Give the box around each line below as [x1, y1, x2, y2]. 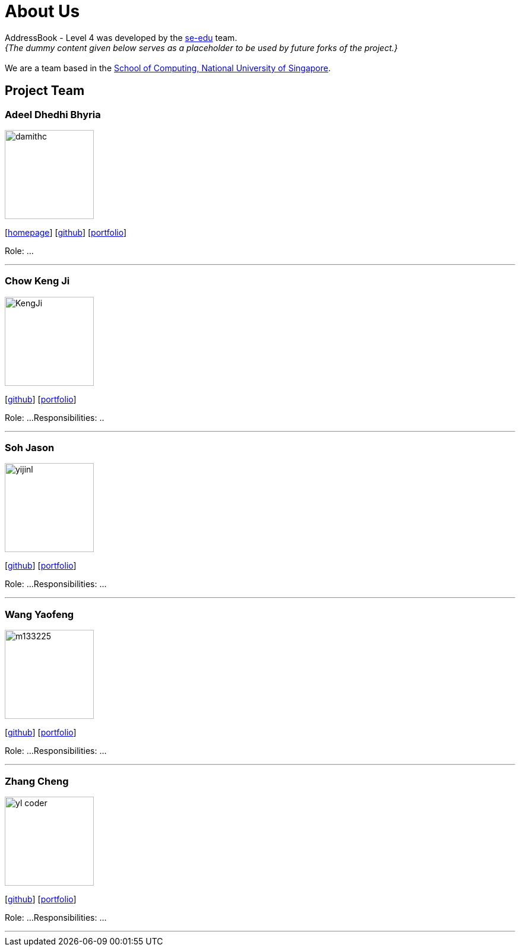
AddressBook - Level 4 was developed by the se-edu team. [5, 32, 237, 43]
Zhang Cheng [5, 775, 69, 787]
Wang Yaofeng [5, 608, 74, 620]
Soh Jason [5, 442, 55, 454]
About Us [5, 1, 80, 21]
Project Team [5, 83, 85, 99]
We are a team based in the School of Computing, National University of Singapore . [5, 62, 331, 73]
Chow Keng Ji [5, 275, 70, 287]
